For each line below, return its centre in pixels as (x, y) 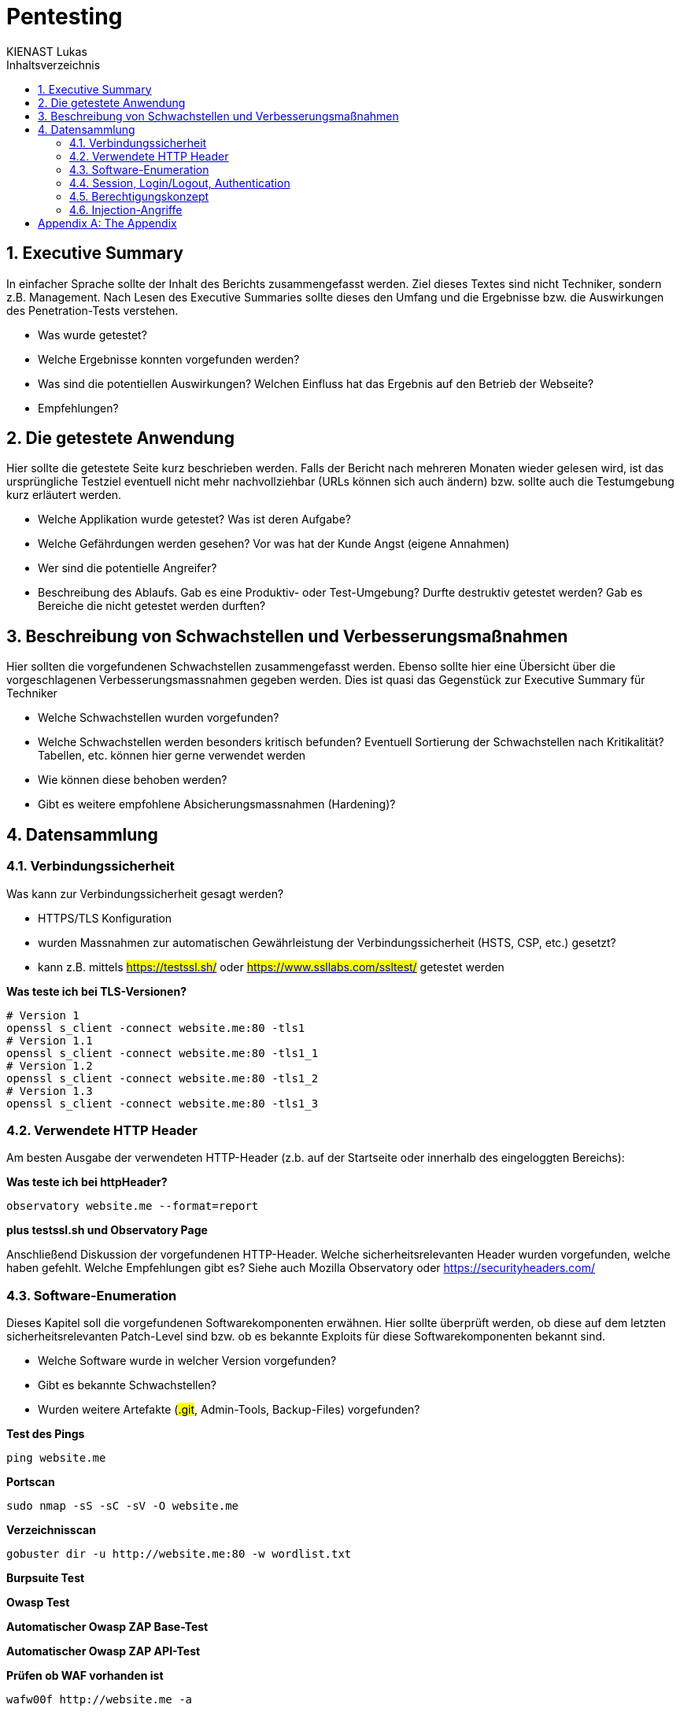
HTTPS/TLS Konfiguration (105, 918)
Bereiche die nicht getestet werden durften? (152, 606)
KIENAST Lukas (47, 51)
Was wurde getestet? (92, 335)
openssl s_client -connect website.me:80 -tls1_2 (163, 1078)
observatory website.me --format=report (133, 1206)
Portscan (31, 1482)
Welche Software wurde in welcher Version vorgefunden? (187, 1361)
